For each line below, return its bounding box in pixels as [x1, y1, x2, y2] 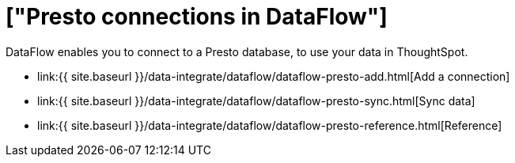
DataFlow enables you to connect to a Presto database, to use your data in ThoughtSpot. [6, 44, 468, 59]
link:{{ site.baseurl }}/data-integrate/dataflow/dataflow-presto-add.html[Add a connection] [37, 69, 510, 83]
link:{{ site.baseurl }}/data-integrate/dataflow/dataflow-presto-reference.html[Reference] [37, 118, 502, 132]
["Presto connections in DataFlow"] [6, 3, 388, 30]
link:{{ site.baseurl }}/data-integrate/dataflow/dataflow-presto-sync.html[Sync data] [37, 93, 475, 108]
